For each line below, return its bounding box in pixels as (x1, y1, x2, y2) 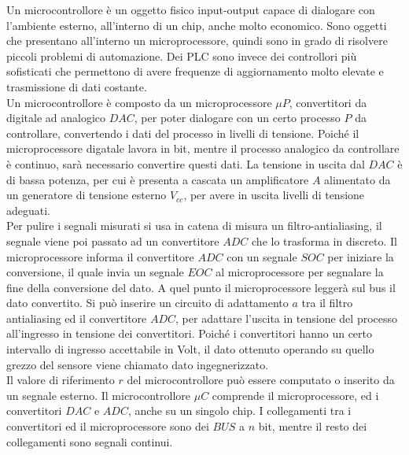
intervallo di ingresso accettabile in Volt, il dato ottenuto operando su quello (6, 341, 374, 357)
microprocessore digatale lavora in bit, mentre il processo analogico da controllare (6, 140, 400, 157)
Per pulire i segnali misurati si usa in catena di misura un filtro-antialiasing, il (6, 217, 382, 234)
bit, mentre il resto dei (258, 418, 367, 435)
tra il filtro (301, 294, 353, 311)
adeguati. (6, 202, 51, 218)
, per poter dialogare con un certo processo (134, 109, 341, 126)
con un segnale (227, 248, 297, 264)
